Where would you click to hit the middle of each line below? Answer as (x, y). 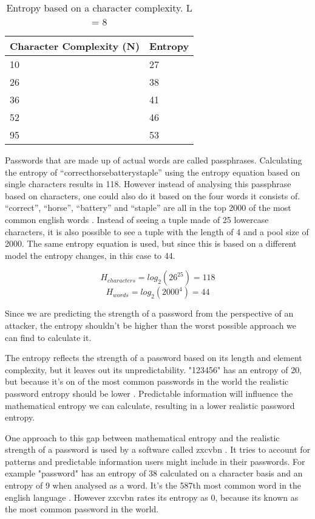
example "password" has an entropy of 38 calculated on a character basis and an (154, 473)
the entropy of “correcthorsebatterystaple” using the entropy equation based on (153, 172)
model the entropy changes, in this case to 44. (90, 255)
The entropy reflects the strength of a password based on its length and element (154, 358)
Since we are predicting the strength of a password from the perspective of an (149, 313)
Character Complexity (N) (75, 46)
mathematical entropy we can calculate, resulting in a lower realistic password (150, 405)
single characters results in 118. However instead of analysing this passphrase (148, 184)
